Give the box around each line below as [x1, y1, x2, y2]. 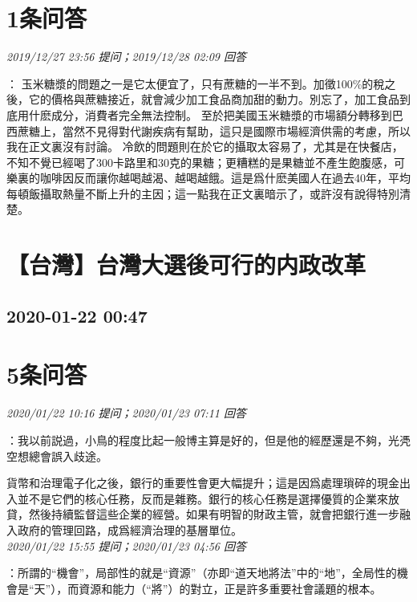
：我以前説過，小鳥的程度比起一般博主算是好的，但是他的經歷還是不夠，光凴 [6, 431, 411, 448]
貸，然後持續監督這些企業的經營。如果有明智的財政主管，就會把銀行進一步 [6, 506, 399, 523]
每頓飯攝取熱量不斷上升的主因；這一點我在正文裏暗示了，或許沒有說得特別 [6, 185, 399, 201]
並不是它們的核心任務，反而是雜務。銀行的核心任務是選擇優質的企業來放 [17, 490, 399, 506]
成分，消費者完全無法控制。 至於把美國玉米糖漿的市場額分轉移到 [51, 106, 392, 123]
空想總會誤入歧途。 [6, 447, 107, 464]
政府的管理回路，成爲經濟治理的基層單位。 [17, 521, 242, 538]
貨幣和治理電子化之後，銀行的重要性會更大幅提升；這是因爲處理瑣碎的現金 [6, 474, 399, 491]
